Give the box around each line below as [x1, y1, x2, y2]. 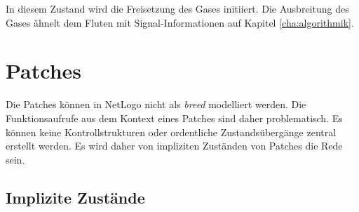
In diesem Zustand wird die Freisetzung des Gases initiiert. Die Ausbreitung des [6, 1, 349, 15]
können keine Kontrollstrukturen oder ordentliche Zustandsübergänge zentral [6, 124, 337, 139]
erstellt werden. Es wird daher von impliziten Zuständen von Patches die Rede [6, 138, 343, 153]
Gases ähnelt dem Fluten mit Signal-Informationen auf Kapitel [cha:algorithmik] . [6, 15, 354, 29]
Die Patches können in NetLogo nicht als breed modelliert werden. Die [6, 97, 306, 112]
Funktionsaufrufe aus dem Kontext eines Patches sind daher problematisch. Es [6, 110, 343, 125]
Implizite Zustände [6, 186, 145, 208]
